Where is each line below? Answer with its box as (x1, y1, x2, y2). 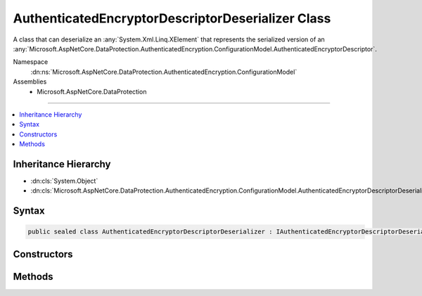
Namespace (13, 58, 49, 66)
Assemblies (13, 77, 47, 86)
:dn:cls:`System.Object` (30, 176, 98, 185)
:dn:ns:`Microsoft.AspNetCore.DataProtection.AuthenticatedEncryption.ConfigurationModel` (30, 67, 298, 76)
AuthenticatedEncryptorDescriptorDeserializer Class (13, 11, 331, 26)
